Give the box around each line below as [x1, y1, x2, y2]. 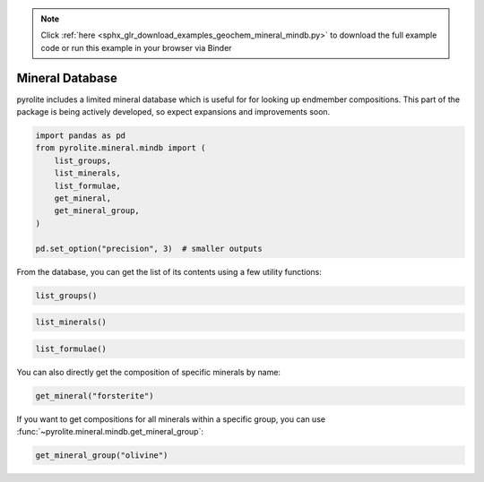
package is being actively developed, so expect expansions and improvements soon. [16, 107, 331, 117]
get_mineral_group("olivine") [35, 451, 169, 460]
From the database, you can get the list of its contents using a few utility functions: [16, 266, 322, 277]
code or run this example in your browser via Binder [40, 42, 232, 53]
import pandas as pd [35, 131, 125, 141]
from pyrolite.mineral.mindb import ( [35, 143, 206, 153]
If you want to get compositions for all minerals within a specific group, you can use [16, 413, 326, 425]
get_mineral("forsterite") [35, 391, 154, 400]
